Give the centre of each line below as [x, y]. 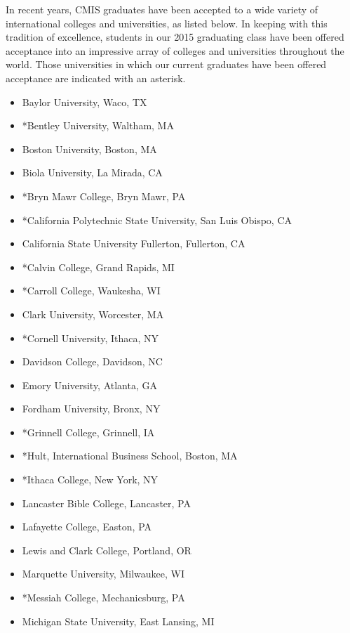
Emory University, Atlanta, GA [89, 385]
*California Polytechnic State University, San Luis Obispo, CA [157, 220]
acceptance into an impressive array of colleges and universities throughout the [175, 50]
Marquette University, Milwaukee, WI [103, 574]
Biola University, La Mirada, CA [92, 172]
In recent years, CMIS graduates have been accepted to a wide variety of [162, 9]
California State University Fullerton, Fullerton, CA [134, 243]
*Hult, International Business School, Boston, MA [130, 456]
